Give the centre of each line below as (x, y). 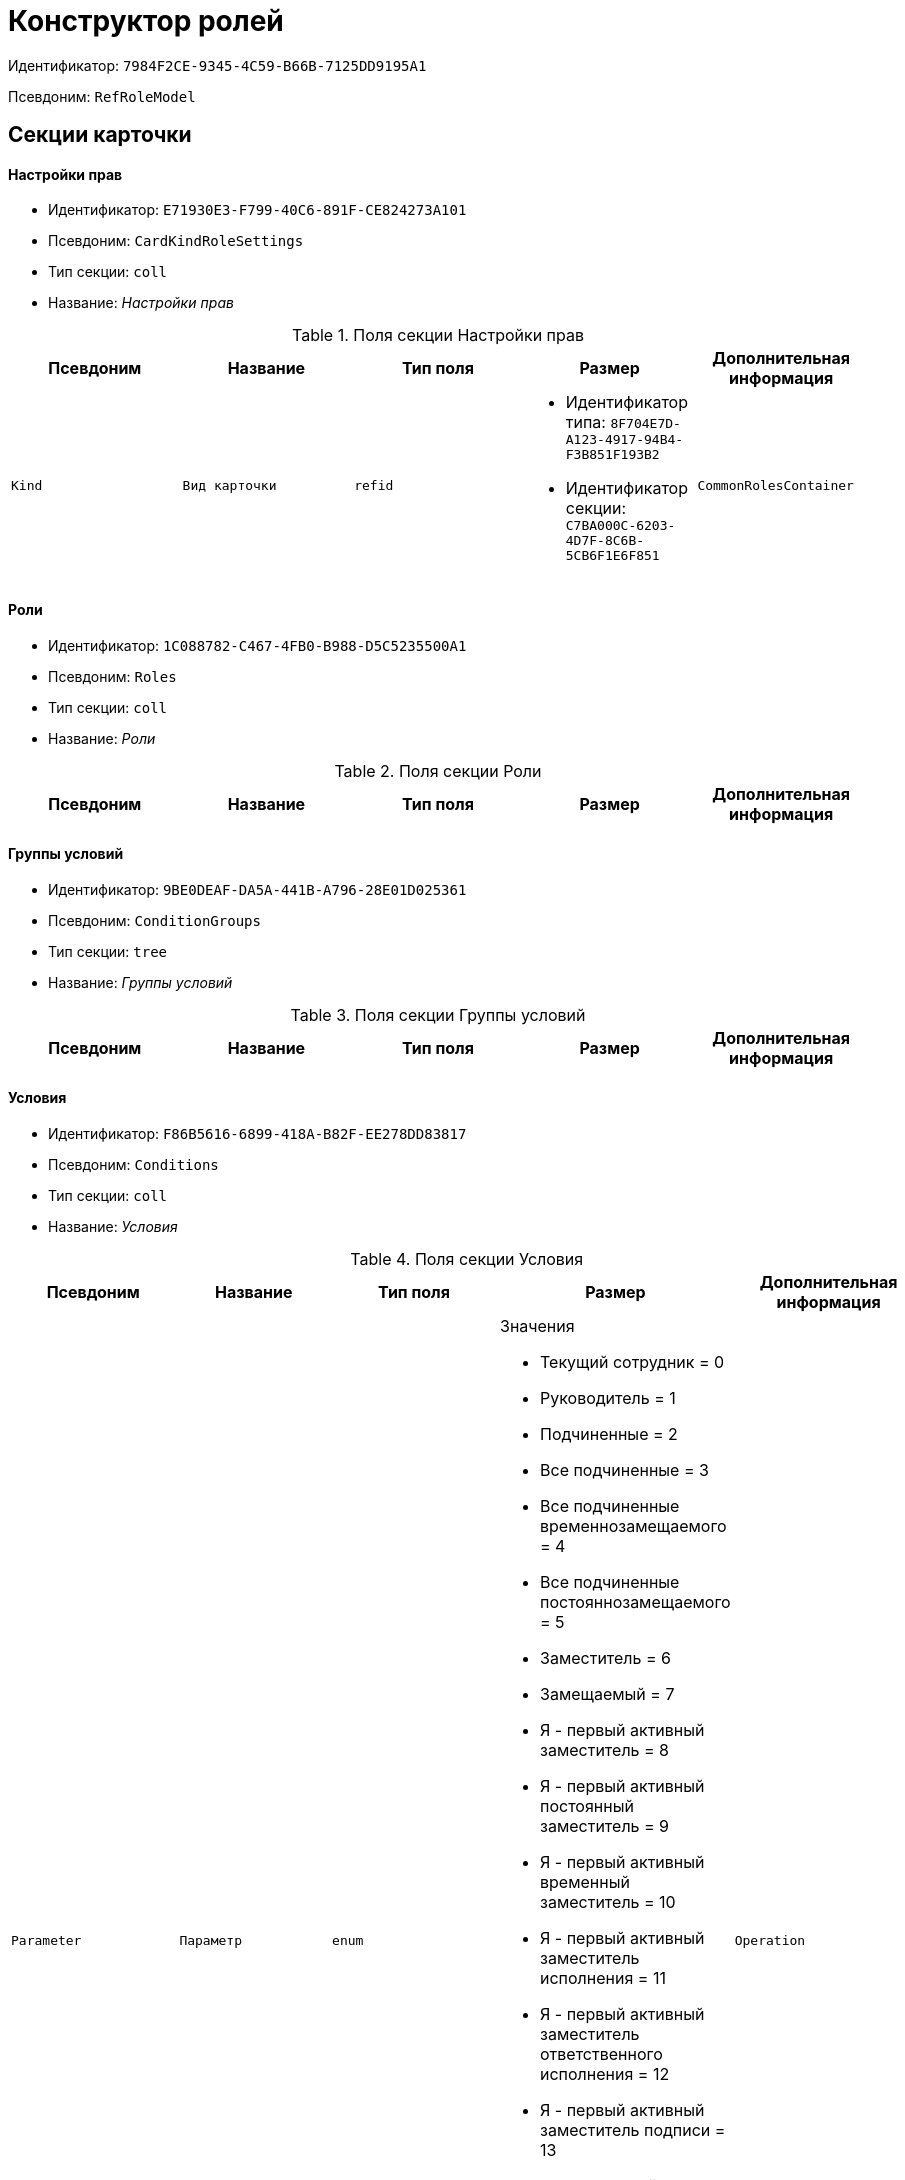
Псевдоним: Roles (112, 676)
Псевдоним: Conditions (133, 1165)
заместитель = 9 (605, 1826)
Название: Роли (102, 738)
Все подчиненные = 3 (624, 1470)
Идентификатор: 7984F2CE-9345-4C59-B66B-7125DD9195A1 (217, 65)
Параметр (210, 1940)
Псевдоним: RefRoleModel (102, 96)
